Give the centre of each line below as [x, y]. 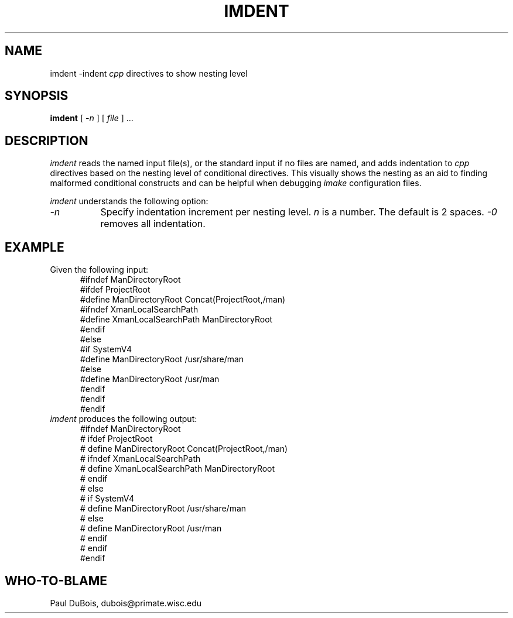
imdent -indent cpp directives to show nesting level [149, 73]
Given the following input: [99, 270]
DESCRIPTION [47, 140]
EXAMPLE [35, 247]
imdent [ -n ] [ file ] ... [92, 118]
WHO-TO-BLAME [56, 581]
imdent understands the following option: [129, 201]
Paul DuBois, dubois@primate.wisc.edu [126, 603]
